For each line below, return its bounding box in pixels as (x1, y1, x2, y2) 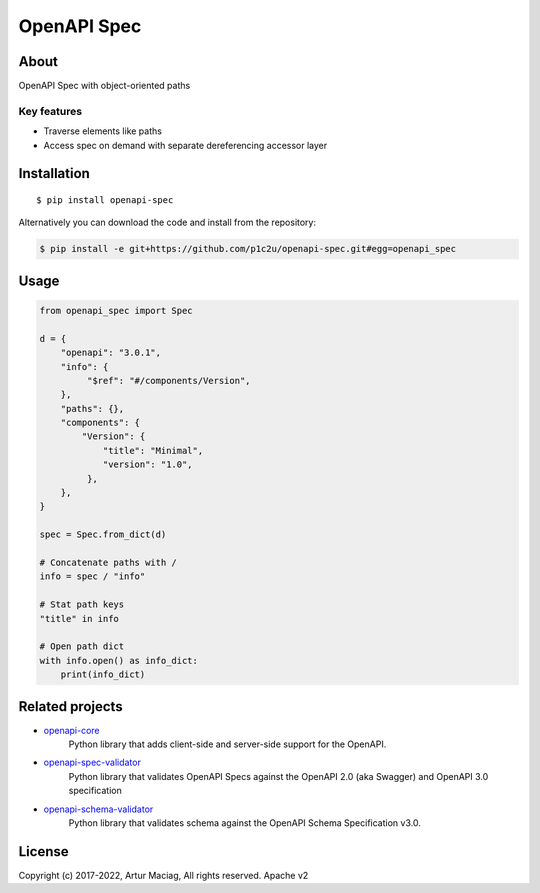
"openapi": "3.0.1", (60, 347, 162, 359)
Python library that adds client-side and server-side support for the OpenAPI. (68, 738, 387, 750)
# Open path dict (39, 641, 125, 652)
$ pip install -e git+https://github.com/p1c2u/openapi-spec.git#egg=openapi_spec (39, 243, 457, 255)
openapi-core (43, 724, 100, 736)
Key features (18, 104, 83, 118)
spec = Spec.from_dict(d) (39, 529, 167, 540)
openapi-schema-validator (43, 803, 154, 815)
